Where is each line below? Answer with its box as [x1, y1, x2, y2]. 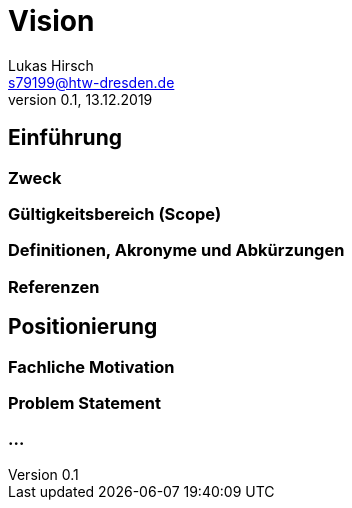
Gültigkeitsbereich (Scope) [8, 203, 222, 224]
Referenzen [8, 276, 100, 297]
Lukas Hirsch [8, 56, 94, 74]
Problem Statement [8, 392, 161, 413]
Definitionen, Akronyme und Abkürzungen [8, 240, 345, 261]
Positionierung [8, 314, 158, 340]
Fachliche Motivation [8, 356, 175, 377]
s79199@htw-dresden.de [8, 73, 175, 91]
